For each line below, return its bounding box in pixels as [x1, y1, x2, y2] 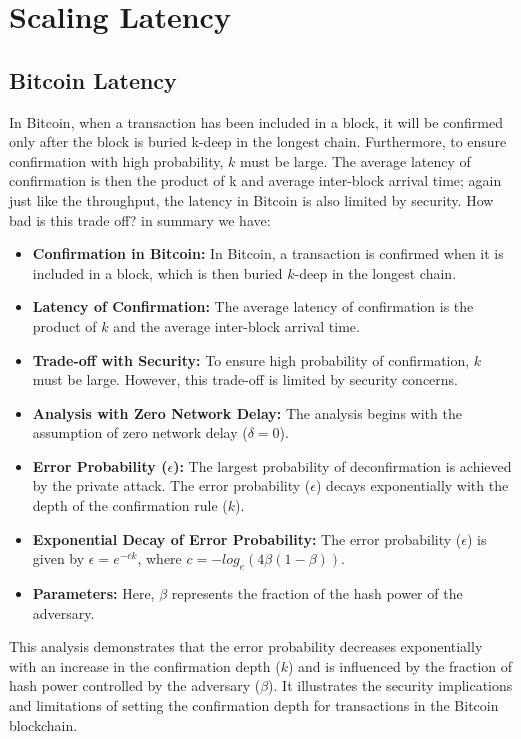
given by [32, 548, 85, 569]
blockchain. [9, 714, 78, 735]
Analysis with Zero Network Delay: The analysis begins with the [32, 402, 462, 423]
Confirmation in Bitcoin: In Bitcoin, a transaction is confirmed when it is [32, 243, 504, 264]
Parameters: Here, [32, 583, 155, 604]
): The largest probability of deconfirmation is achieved [173, 455, 512, 476]
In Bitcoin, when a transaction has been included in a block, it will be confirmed [9, 111, 503, 132]
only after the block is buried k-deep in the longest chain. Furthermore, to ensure [9, 131, 507, 152]
